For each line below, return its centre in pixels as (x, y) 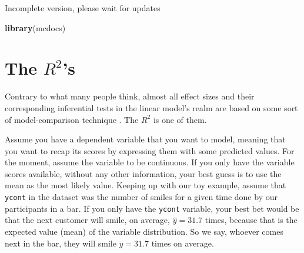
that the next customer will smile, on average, (87, 220)
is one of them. (180, 119)
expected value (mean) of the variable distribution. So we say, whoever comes (144, 231)
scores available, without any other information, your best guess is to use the (143, 173)
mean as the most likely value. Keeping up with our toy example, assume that (146, 185)
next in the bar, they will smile (61, 243)
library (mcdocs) (35, 27)
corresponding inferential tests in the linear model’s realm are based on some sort (151, 107)
